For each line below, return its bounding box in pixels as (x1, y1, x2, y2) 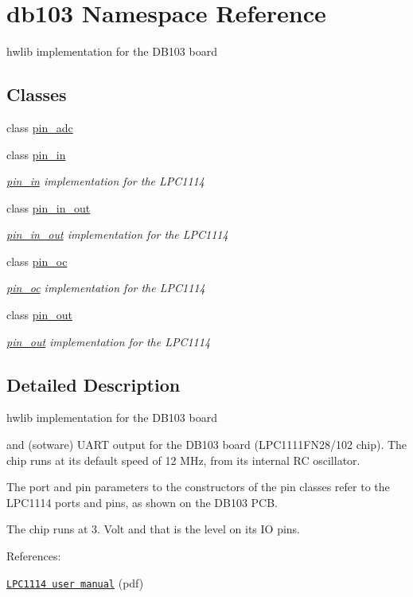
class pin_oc (6, 252, 68, 269)
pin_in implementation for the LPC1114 (6, 173, 205, 189)
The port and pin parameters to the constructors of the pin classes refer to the (6, 478, 390, 495)
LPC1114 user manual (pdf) (6, 574, 144, 591)
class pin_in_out (6, 199, 91, 216)
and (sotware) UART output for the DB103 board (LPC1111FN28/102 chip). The (6, 436, 407, 453)
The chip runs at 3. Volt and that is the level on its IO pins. (6, 521, 301, 537)
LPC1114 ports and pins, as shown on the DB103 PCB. (6, 494, 279, 510)
